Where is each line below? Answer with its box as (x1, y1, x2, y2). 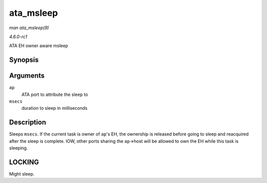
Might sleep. (9, 171, 35, 177)
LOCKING (9, 158, 39, 166)
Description (9, 118, 46, 127)
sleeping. (9, 145, 28, 151)
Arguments (9, 72, 45, 80)
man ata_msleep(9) (9, 25, 49, 31)
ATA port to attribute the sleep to (21, 91, 89, 97)
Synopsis (9, 56, 39, 64)
